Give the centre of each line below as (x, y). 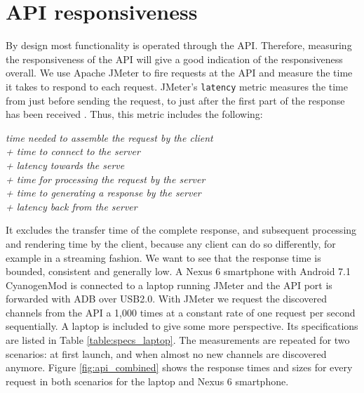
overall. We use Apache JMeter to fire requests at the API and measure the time (179, 73)
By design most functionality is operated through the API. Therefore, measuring (179, 45)
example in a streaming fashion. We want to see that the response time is (163, 257)
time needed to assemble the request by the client (109, 137)
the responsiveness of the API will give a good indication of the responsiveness (174, 59)
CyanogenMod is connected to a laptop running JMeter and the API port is (169, 285)
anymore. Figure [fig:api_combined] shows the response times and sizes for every (179, 367)
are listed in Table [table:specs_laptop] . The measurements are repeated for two (178, 340)
